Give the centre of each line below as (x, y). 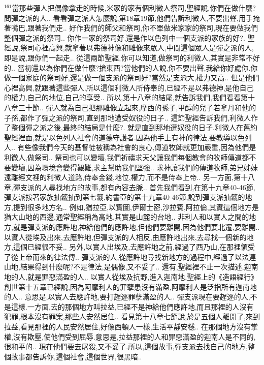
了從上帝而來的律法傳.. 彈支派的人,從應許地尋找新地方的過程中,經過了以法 (127, 256)
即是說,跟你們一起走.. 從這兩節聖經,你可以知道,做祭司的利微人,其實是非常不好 (132, 57)
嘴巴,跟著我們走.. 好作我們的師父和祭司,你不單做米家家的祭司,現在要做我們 (135, 28)
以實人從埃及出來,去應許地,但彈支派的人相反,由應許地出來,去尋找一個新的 (125, 237)
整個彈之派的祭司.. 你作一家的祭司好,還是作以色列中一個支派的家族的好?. (125, 37)
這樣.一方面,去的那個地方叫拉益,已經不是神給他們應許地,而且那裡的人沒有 (132, 306)
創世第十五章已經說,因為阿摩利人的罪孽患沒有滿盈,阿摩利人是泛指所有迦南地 (130, 286)
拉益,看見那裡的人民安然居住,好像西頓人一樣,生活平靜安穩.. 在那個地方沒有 (128, 326)
